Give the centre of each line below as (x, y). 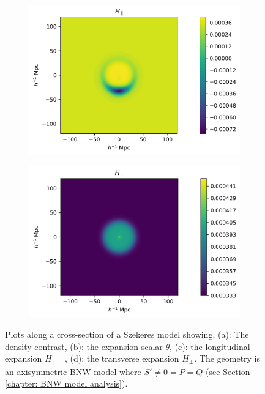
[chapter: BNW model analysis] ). (66, 383)
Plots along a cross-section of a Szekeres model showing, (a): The (127, 334)
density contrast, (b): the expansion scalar (84, 346)
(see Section (228, 371)
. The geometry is (227, 358)
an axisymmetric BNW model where (73, 371)
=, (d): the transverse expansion (119, 358)
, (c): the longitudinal (210, 346)
